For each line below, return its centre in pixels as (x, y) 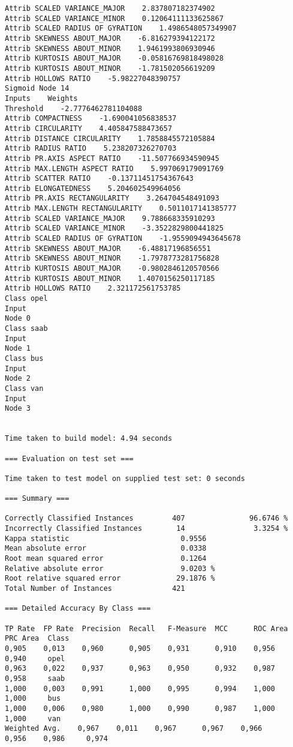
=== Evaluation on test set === (69, 458)
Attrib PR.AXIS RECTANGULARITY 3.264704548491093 (112, 198)
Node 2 (18, 379)
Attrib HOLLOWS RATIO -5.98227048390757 (93, 78)
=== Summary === (37, 499)
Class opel (26, 299)
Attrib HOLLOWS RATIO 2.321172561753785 (93, 289)
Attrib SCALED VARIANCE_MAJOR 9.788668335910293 (110, 218)
